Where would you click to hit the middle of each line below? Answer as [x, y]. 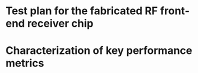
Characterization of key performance [99, 51]
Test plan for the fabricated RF [82, 11]
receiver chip [60, 23]
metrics [25, 63]
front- [175, 11]
